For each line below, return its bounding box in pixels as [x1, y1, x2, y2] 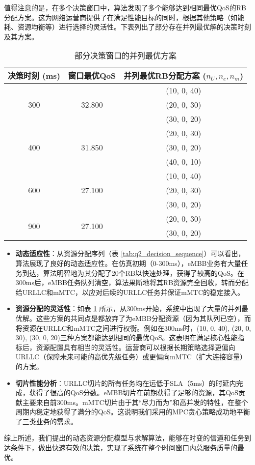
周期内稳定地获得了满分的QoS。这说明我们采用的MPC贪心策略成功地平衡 [15, 407, 250, 417]
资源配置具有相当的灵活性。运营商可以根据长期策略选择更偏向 [36, 342, 235, 352]
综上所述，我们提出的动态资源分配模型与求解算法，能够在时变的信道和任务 [4, 433, 244, 443]
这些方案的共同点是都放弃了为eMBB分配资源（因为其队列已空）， [36, 313, 244, 323]
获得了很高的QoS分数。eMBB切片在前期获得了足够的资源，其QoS [29, 387, 239, 398]
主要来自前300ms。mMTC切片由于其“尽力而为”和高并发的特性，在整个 [22, 397, 248, 407]
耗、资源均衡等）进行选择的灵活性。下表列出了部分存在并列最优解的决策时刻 [4, 22, 251, 32]
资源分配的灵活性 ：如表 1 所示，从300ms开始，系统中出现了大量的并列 [15, 303, 242, 314]
